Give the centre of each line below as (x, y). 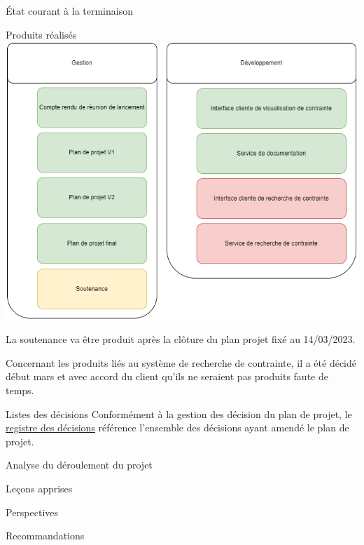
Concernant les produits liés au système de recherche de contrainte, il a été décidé (181, 362)
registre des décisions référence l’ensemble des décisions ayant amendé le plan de (177, 428)
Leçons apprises (39, 489)
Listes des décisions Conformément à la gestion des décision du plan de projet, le (179, 413)
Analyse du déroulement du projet (79, 465)
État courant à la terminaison (69, 11)
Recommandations (45, 536)
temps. (20, 390)
